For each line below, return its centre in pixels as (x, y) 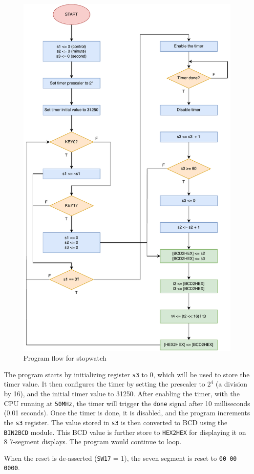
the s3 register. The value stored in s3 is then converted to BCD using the (116, 422)
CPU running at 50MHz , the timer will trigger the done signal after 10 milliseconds (127, 403)
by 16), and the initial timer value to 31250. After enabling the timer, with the (122, 394)
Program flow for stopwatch (65, 358)
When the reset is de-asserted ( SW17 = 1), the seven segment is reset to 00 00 (120, 458)
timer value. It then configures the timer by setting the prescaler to (105, 384)
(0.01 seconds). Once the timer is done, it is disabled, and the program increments (127, 413)
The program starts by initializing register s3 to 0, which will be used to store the (127, 374)
